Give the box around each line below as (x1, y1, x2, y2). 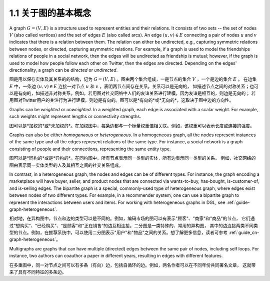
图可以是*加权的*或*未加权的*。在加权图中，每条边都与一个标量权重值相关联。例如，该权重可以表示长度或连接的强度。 (9, 123, 255, 129)
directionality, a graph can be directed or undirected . (9, 67, 118, 73)
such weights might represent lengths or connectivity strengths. (9, 113, 141, 120)
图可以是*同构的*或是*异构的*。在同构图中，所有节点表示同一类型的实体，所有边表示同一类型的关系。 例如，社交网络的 (9, 155, 256, 161)
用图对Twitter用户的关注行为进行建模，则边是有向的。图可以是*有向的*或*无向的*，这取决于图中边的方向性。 (9, 97, 234, 103)
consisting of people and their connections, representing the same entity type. (9, 146, 171, 152)
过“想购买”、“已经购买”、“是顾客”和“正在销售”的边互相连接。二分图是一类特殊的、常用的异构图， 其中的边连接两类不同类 (9, 222, 258, 228)
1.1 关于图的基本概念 (9, 8, 91, 19)
